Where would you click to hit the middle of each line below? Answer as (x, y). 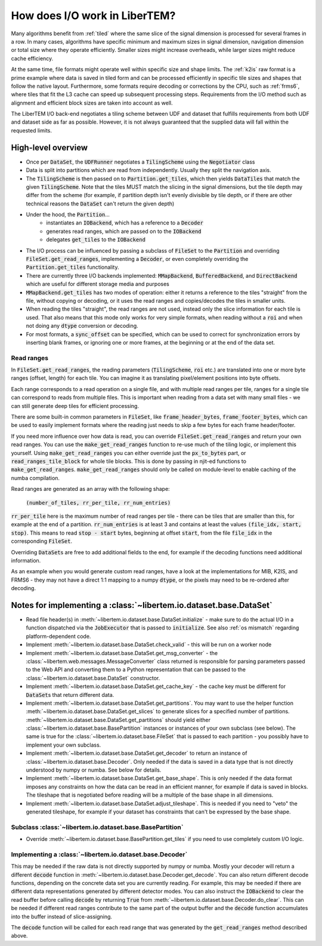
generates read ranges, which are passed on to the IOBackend (124, 231)
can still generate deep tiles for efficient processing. (75, 406)
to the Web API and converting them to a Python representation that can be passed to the (136, 669)
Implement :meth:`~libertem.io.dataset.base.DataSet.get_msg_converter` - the (122, 653)
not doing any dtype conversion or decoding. (82, 326)
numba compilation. (35, 478)
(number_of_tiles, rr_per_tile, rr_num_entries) (98, 503)
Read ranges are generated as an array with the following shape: (90, 489)
